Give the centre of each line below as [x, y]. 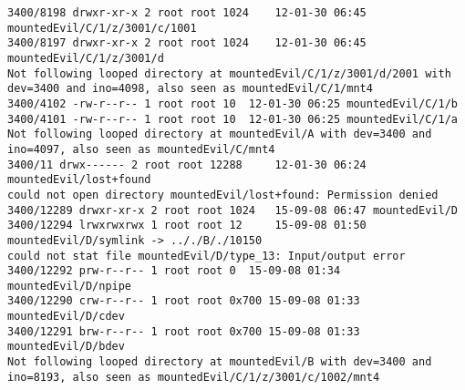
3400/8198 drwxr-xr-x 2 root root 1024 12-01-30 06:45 [187, 13]
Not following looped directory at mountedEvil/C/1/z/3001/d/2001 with [229, 73]
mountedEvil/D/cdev [66, 317]
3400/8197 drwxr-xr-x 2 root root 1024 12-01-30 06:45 [187, 43]
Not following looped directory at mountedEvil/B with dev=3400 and [220, 362]
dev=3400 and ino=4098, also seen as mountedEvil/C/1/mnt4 [190, 89]
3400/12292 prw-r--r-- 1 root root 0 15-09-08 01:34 [174, 271]
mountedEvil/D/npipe [70, 286]
